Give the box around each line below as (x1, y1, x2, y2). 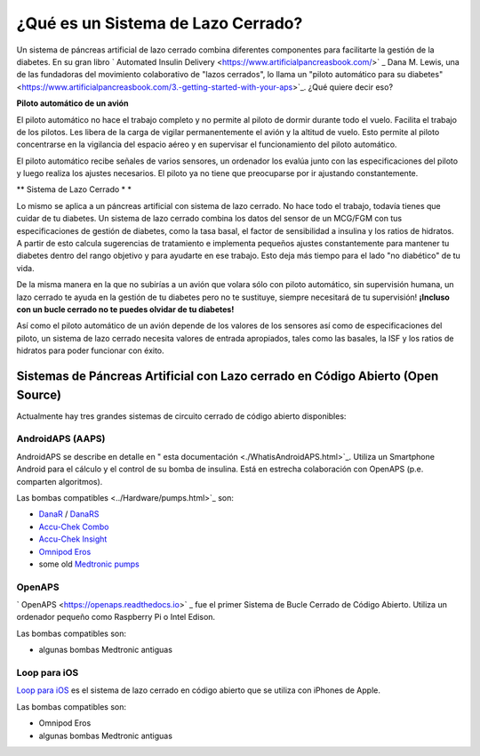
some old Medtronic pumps (38, 559, 140, 569)
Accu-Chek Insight (38, 534, 108, 544)
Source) (16, 387, 62, 402)
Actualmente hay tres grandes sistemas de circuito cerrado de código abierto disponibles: (16, 410, 347, 422)
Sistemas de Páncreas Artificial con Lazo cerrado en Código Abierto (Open (16, 368, 439, 383)
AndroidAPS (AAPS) (16, 432, 106, 445)
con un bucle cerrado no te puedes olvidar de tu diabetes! (16, 303, 235, 315)
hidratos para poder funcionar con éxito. (16, 345, 164, 356)
